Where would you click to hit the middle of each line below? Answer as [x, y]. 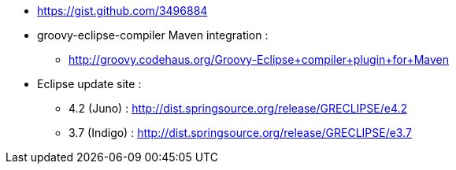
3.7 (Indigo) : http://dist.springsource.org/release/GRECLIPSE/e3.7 [240, 133]
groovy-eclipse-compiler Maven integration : [153, 35]
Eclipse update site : [89, 84]
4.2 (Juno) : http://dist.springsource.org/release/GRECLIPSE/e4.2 [238, 108]
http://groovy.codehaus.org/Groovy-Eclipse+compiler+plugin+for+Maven [259, 59]
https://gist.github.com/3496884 [122, 11]
